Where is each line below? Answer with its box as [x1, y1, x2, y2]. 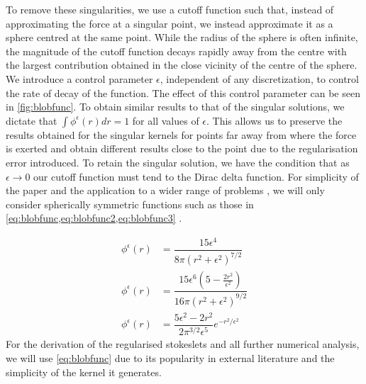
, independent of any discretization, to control [160, 71, 359, 86]
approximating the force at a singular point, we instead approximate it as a [6, 16, 333, 30]
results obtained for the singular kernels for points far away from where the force [6, 127, 357, 142]
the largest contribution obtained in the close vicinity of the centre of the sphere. [6, 57, 357, 72]
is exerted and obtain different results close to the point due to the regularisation [6, 141, 358, 156]
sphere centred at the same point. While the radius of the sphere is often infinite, [6, 30, 358, 45]
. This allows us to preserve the [206, 113, 343, 128]
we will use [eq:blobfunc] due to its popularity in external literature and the [6, 350, 335, 365]
